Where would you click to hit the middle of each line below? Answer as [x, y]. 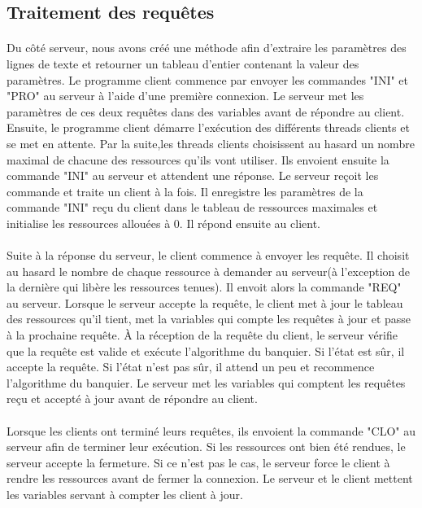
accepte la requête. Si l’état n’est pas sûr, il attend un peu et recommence [191, 367]
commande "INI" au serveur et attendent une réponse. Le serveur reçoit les [193, 175]
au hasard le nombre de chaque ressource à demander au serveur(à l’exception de [208, 271]
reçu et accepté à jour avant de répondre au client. [132, 399]
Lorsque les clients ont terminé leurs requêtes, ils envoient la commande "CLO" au [211, 430]
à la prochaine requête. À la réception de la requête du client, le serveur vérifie [202, 335]
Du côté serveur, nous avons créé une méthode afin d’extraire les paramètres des [207, 48]
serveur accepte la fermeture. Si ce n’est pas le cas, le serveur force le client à [198, 462]
